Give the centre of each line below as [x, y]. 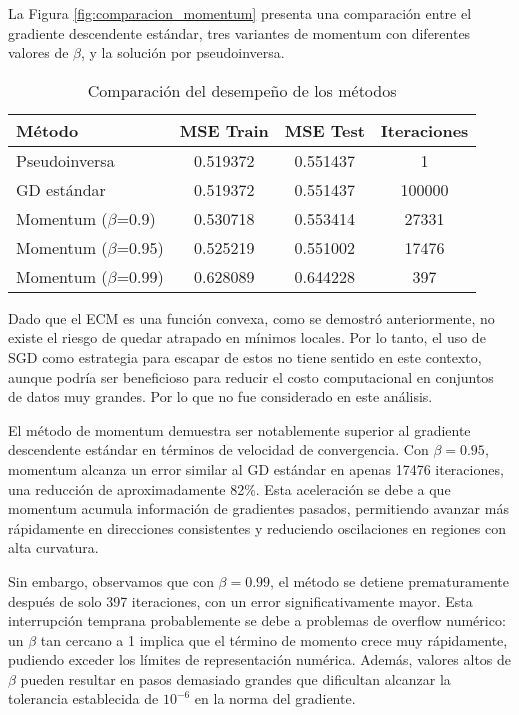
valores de [38, 52]
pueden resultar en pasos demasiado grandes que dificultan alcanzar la [235, 678]
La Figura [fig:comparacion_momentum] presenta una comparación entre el [240, 13]
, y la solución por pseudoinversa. [182, 52]
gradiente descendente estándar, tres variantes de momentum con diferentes [239, 32]
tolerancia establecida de [83, 698]
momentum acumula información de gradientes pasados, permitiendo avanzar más [258, 508]
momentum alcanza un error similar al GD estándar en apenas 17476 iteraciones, [256, 468]
